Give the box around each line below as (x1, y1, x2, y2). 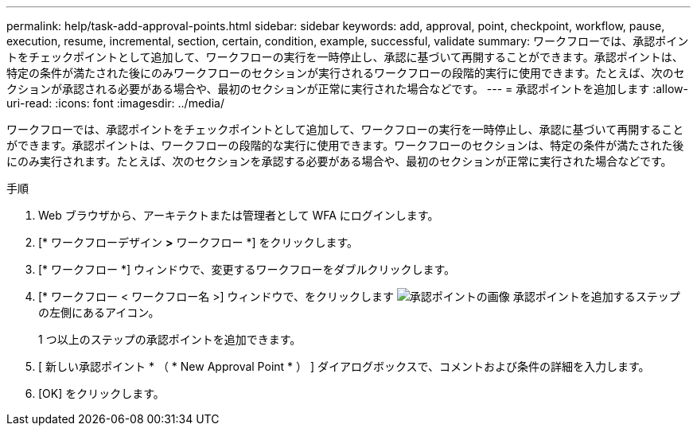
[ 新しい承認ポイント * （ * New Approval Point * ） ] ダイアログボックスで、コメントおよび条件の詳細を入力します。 (38, 360, 650, 373)
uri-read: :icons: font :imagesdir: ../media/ (6, 96, 224, 110)
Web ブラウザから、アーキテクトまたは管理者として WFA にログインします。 (38, 208, 439, 222)
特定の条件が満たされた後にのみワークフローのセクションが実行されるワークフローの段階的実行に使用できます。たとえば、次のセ (6, 66, 685, 80)
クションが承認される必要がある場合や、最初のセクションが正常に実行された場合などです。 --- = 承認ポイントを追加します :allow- (6, 82, 688, 95)
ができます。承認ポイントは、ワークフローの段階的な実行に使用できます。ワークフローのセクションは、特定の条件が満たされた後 (6, 138, 684, 152)
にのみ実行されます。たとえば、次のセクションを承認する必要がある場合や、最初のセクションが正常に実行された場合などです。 (6, 154, 672, 168)
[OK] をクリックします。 (38, 387, 165, 400)
